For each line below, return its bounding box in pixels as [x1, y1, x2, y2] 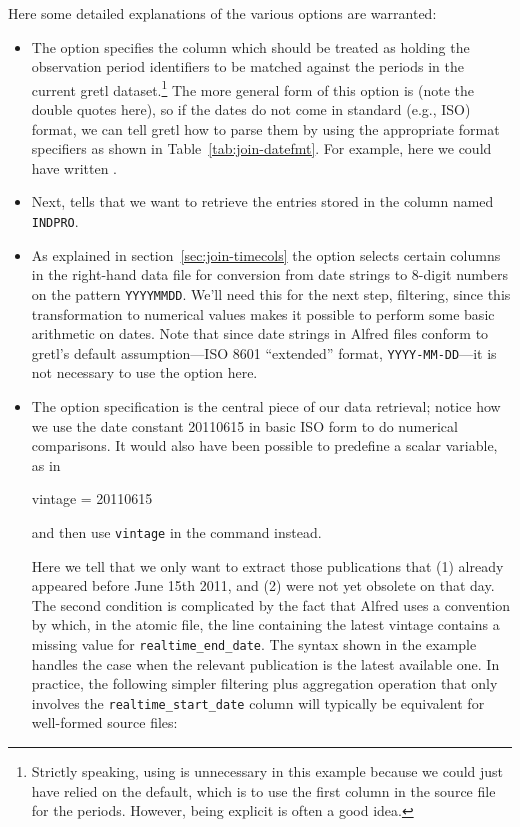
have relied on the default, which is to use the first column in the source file [31, 780, 496, 801]
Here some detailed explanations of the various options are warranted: [8, 3, 437, 23]
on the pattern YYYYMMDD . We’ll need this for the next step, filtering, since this [31, 283, 511, 304]
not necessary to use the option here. [31, 362, 258, 383]
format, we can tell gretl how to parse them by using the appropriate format [31, 118, 500, 139]
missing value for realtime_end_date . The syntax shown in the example [31, 633, 477, 654]
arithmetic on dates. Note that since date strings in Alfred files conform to [31, 323, 489, 344]
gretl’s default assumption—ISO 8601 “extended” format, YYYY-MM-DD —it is [31, 342, 497, 363]
